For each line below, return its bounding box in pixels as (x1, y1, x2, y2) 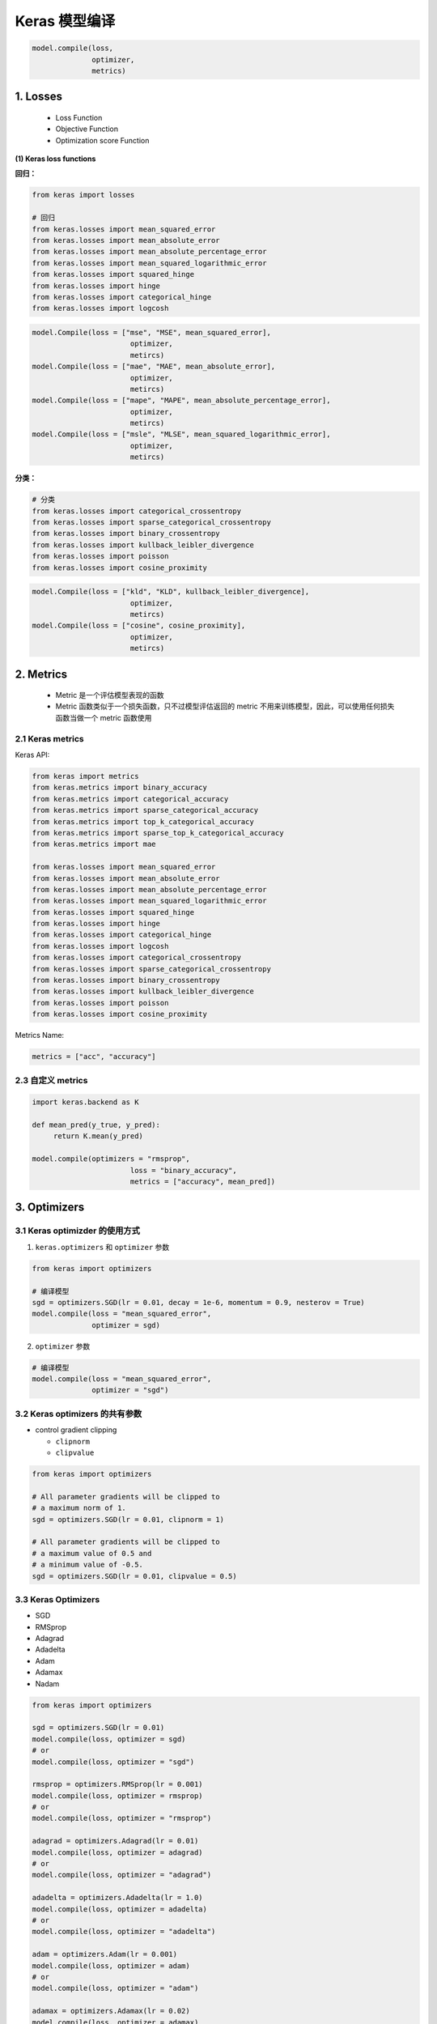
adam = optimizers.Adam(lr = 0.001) (32, 1950, 178, 1959)
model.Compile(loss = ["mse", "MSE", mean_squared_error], (32, 328, 271, 337)
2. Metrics (15, 667, 68, 681)
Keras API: (15, 750, 50, 760)
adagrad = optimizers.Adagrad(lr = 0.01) (32, 1836, 199, 1846)
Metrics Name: (15, 1031, 65, 1040)
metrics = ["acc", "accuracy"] (32, 1052, 157, 1061)
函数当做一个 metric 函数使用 (55, 712, 152, 722)
